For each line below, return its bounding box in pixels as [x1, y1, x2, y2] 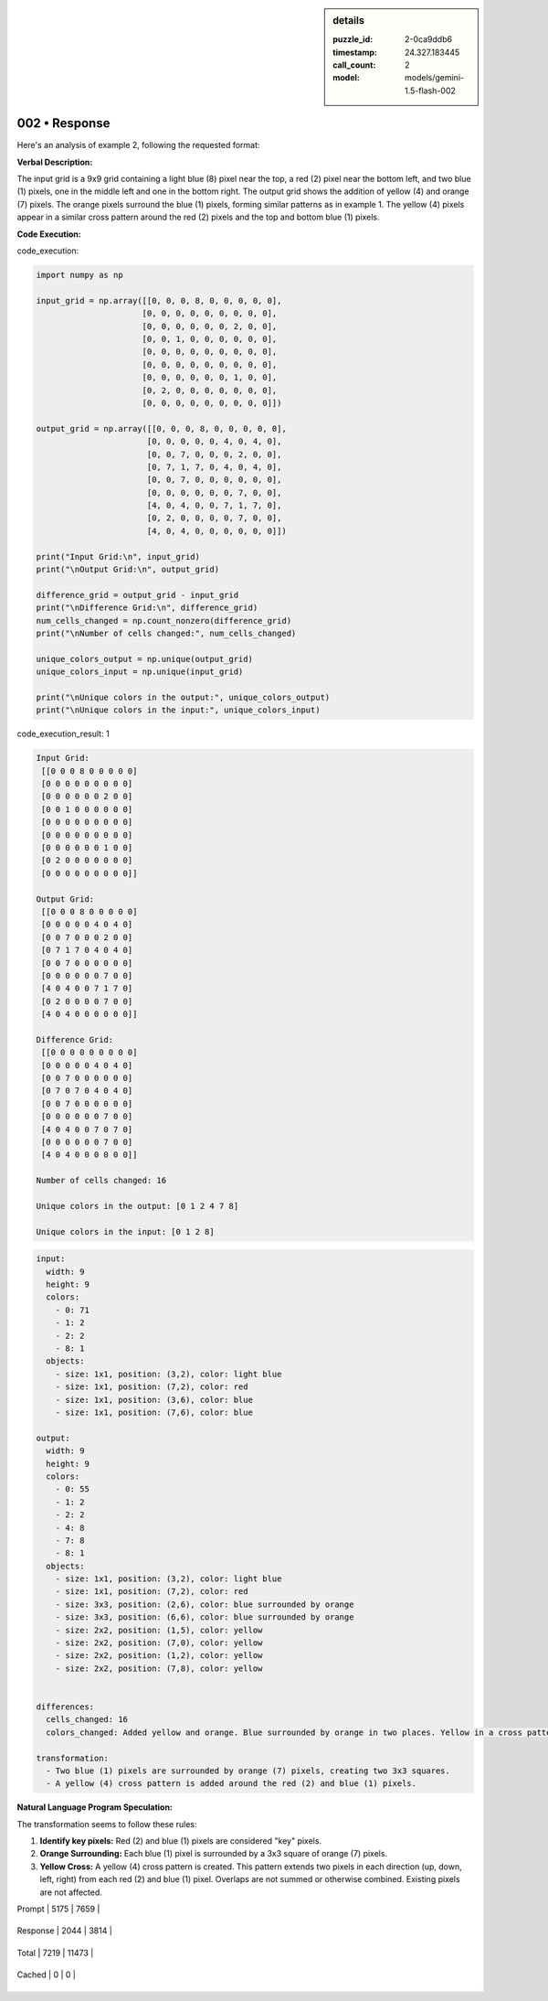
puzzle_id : [332, 34, 374, 45]
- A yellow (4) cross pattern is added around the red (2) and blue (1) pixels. [46, 1779, 417, 1789]
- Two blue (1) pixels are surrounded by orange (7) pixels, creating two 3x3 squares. [46, 1765, 451, 1776]
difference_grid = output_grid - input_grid [36, 590, 239, 600]
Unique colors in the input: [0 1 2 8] [36, 1226, 215, 1236]
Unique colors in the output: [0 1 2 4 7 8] [36, 1201, 239, 1211]
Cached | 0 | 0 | [16, 1969, 77, 1980]
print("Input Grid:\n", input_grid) [36, 551, 201, 562]
